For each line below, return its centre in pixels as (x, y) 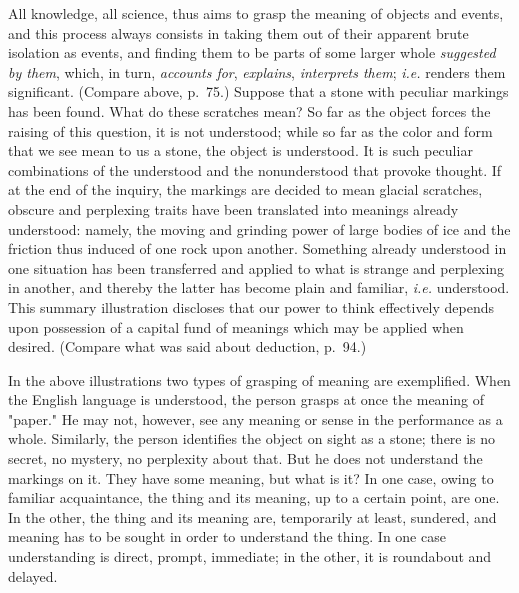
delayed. (33, 575)
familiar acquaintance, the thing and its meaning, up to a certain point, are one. (254, 497)
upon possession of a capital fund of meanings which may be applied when (236, 326)
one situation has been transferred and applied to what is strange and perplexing (256, 267)
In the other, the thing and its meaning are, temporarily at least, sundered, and (252, 516)
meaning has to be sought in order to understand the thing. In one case (227, 536)
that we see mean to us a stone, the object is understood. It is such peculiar (240, 150)
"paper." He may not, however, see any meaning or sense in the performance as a (255, 418)
